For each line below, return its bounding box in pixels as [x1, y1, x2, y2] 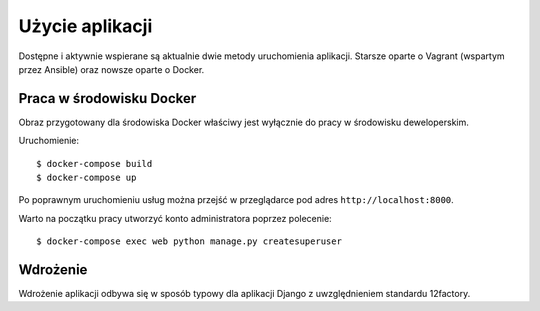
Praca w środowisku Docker [18, 90, 197, 107]
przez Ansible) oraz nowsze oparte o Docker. [18, 63, 205, 75]
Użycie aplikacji [18, 15, 153, 37]
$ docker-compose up [36, 172, 137, 184]
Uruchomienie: [18, 135, 80, 147]
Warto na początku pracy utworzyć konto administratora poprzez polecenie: [18, 212, 332, 224]
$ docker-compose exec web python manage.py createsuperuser [36, 236, 342, 247]
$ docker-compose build [36, 158, 153, 169]
